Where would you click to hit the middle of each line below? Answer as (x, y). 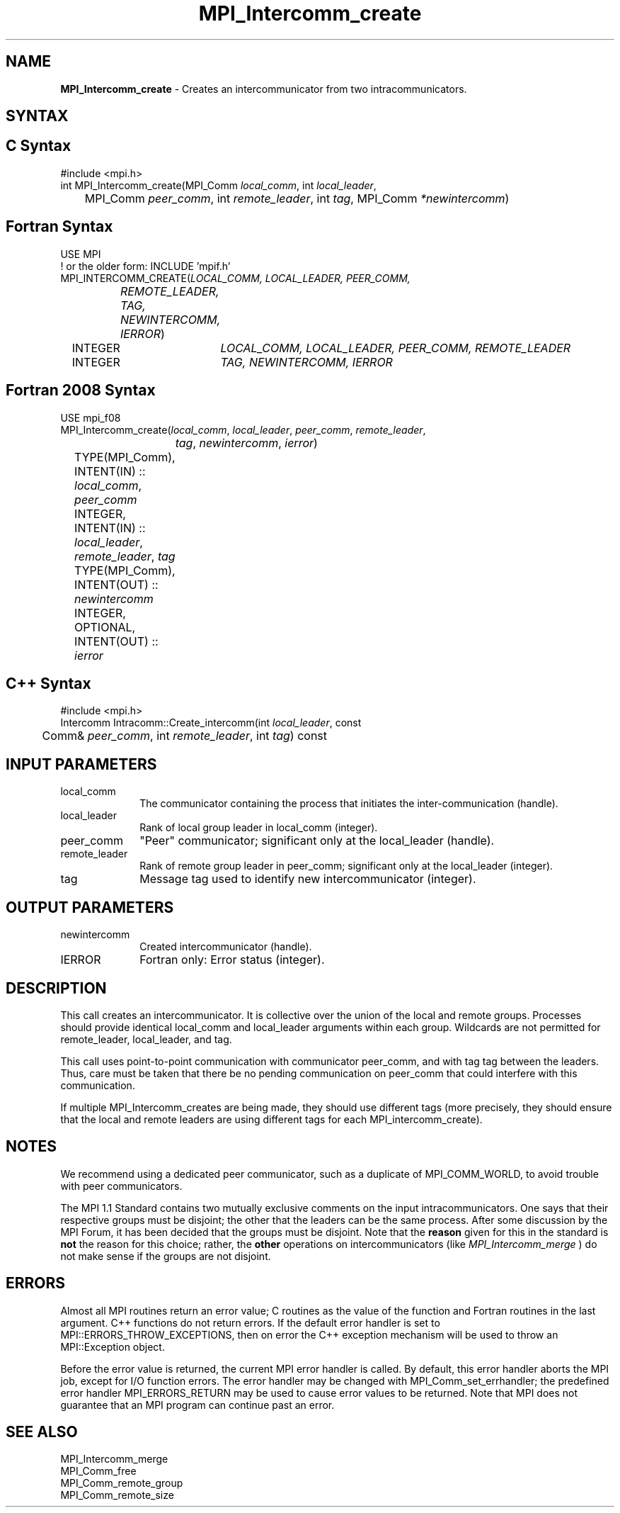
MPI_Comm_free (98, 1471)
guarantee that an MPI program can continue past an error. (197, 1405)
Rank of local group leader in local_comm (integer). (259, 828)
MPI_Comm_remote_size (117, 1495)
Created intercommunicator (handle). (226, 947)
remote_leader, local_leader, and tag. (146, 1039)
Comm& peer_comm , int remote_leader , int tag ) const (185, 736)
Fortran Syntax (59, 227)
